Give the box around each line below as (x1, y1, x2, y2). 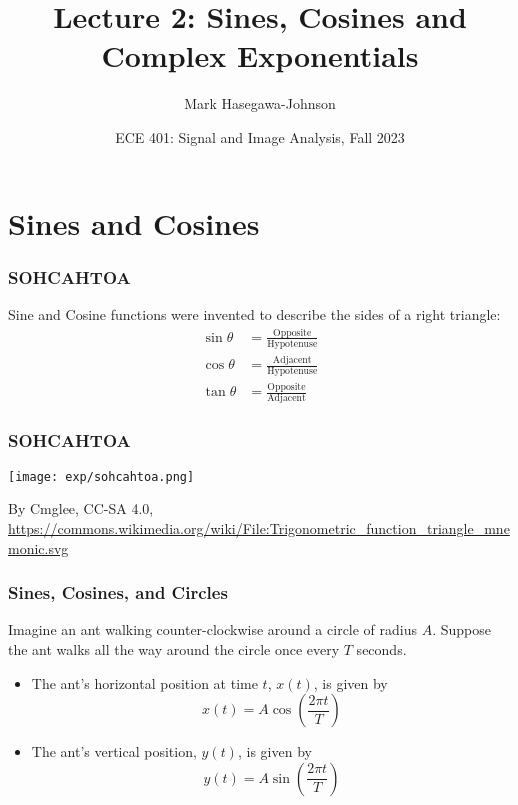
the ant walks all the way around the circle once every (8, 638, 340, 659)
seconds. (356, 638, 407, 659)
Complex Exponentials (101, 35, 419, 76)
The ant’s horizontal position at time (31, 672, 258, 693)
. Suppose (432, 619, 492, 640)
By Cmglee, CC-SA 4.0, (8, 498, 154, 519)
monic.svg (8, 537, 69, 558)
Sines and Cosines (8, 202, 260, 243)
